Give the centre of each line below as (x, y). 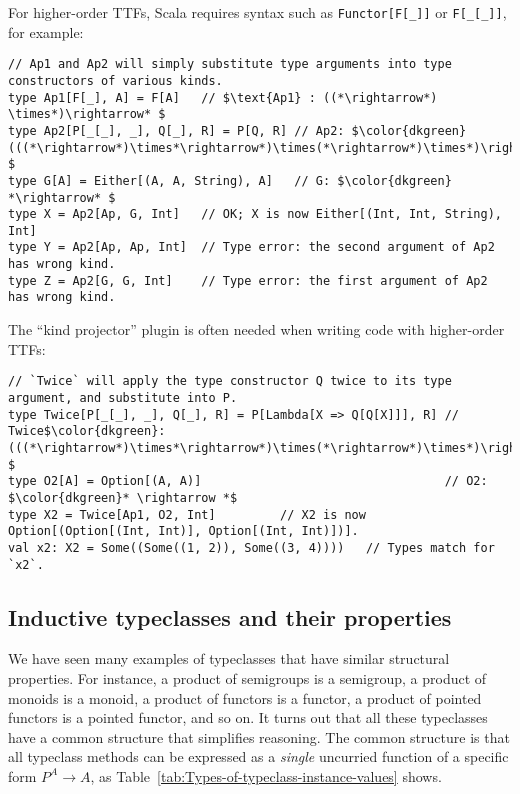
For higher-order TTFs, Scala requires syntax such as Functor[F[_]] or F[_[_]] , (257, 12)
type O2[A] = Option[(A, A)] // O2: (248, 481)
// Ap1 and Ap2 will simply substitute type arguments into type (230, 64)
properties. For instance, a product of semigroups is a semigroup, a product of (247, 677)
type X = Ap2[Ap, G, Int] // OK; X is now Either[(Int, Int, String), (255, 214)
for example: (46, 31)
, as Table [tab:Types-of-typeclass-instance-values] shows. (266, 775)
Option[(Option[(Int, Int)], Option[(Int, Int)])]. (183, 531)
